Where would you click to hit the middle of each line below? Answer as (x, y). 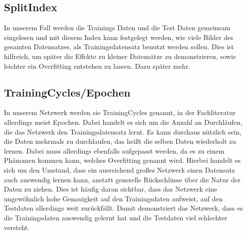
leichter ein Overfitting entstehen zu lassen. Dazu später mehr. (97, 66)
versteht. (17, 227)
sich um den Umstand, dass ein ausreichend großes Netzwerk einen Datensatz (120, 169)
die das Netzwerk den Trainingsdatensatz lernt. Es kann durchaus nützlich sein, (123, 131)
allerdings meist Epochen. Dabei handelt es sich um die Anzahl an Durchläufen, (123, 122)
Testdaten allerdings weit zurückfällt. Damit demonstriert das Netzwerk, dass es (123, 208)
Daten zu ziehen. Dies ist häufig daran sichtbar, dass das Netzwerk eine (111, 189)
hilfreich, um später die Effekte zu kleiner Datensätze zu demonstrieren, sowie (120, 56)
